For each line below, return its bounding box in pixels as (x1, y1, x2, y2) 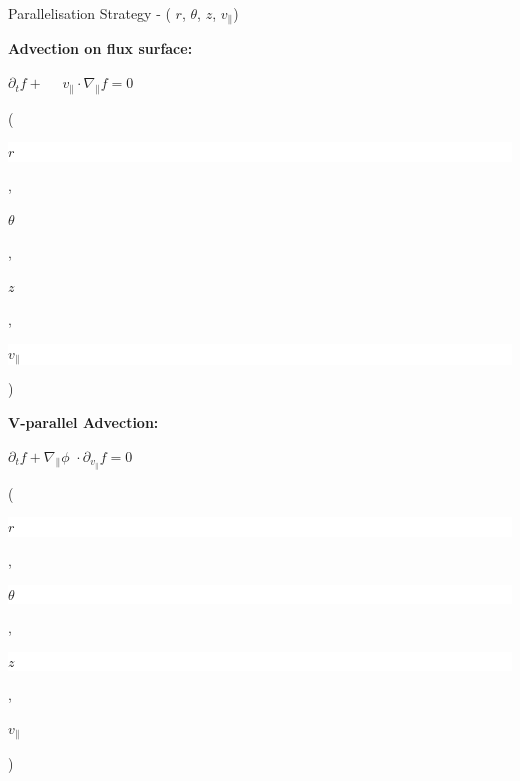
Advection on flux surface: (8, 38, 193, 59)
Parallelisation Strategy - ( (8, 3, 171, 23)
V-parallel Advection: (8, 412, 159, 433)
